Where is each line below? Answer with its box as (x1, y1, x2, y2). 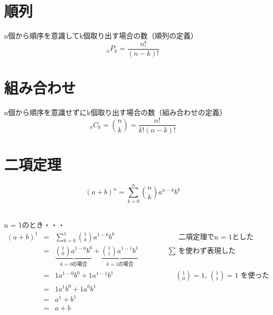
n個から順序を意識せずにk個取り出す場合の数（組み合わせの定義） (4, 106, 227, 117)
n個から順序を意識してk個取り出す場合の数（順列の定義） (4, 30, 198, 41)
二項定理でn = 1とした (178, 233, 254, 241)
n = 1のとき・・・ (4, 219, 65, 230)
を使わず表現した (178, 247, 236, 255)
